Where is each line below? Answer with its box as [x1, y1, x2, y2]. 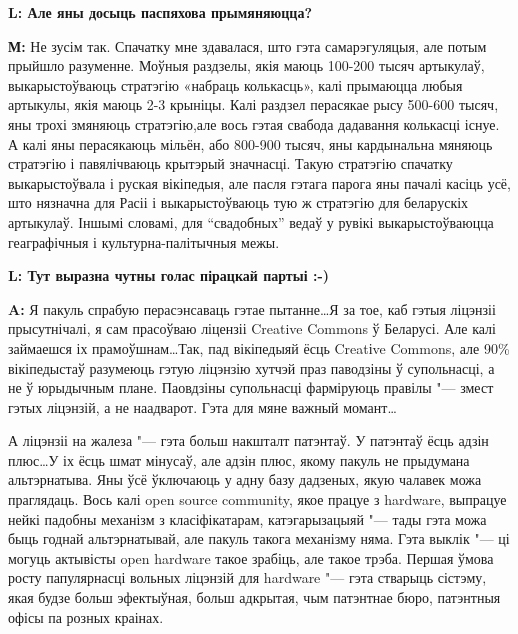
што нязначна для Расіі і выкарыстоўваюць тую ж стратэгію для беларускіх [8, 192, 469, 213]
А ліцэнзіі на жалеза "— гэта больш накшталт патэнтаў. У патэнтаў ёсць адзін [8, 430, 489, 451]
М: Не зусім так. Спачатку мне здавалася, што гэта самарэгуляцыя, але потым [8, 35, 487, 56]
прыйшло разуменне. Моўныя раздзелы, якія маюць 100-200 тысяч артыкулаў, [8, 55, 485, 76]
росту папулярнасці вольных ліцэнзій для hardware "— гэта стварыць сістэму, [8, 567, 487, 588]
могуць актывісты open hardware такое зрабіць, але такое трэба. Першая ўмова [8, 547, 494, 568]
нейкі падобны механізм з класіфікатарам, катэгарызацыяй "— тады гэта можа [8, 508, 487, 529]
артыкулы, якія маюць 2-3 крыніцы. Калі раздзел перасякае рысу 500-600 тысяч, [8, 94, 499, 115]
